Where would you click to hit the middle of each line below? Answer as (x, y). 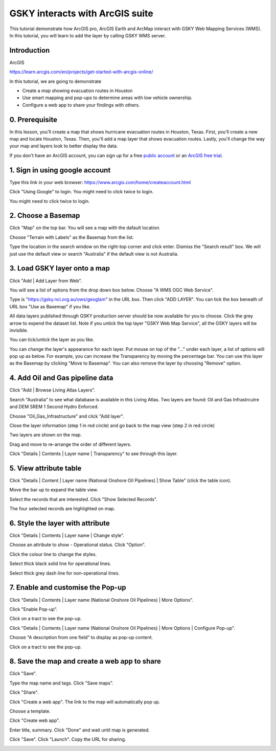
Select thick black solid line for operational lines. (60, 564)
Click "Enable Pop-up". (34, 609)
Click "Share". (24, 692)
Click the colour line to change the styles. (53, 554)
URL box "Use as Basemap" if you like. (50, 306)
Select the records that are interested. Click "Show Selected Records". (84, 499)
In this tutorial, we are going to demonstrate (55, 81)
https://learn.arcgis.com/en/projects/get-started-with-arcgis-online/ (81, 72)
